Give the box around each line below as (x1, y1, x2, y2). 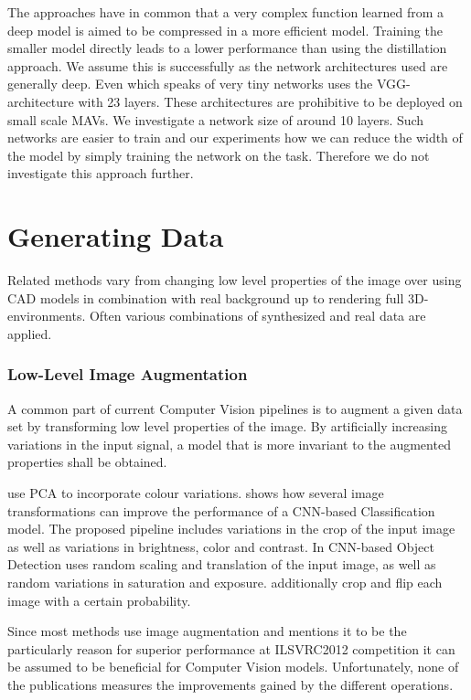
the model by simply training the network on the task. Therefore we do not (7, 145, 430, 164)
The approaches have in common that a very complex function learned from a (7, 3, 444, 21)
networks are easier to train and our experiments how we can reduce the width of (7, 128, 463, 147)
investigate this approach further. (7, 164, 194, 183)
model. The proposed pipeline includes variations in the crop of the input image (7, 519, 455, 538)
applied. (7, 323, 52, 343)
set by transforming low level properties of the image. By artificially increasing (7, 417, 448, 436)
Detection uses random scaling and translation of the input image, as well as (7, 555, 436, 574)
